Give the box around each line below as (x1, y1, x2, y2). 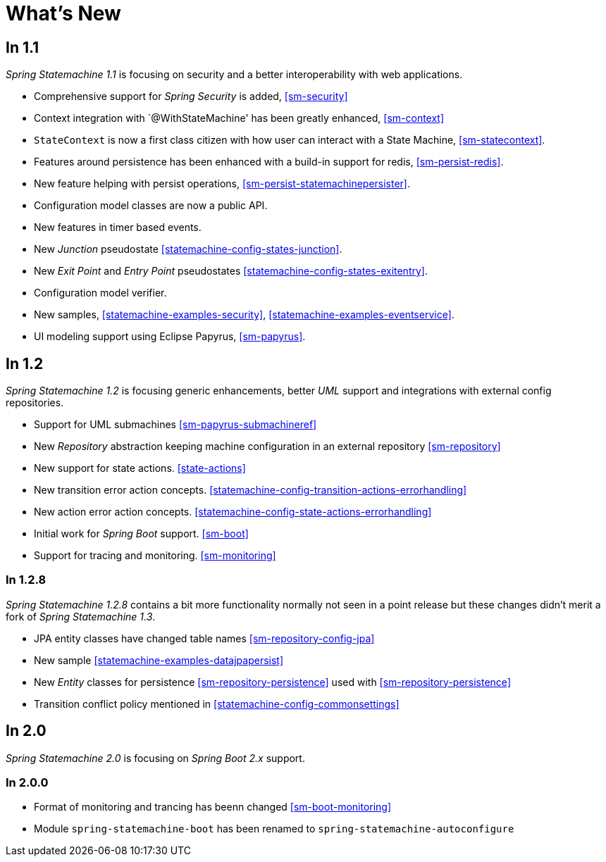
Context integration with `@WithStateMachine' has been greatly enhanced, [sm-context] (34, 112, 445, 125)
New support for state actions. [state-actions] (34, 462, 246, 475)
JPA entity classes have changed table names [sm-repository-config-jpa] (34, 632, 375, 644)
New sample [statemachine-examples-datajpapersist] (34, 654, 284, 666)
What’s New (6, 1, 121, 25)
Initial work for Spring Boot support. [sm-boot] (34, 527, 249, 540)
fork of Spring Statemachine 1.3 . (6, 610, 156, 623)
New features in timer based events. (34, 221, 202, 234)
